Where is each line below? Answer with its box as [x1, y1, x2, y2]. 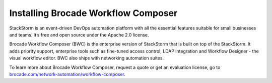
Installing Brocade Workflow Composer [9, 7, 178, 18]
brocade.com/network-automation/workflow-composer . [9, 71, 126, 77]
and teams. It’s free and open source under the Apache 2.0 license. [9, 31, 149, 37]
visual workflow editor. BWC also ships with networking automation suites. [9, 55, 164, 61]
